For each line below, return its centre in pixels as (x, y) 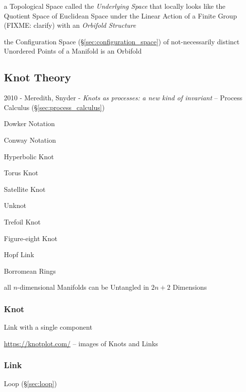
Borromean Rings (30, 271)
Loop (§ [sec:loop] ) (30, 383)
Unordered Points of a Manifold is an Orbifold (73, 51)
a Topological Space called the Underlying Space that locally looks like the (115, 6)
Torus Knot (21, 173)
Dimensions (190, 287)
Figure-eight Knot (31, 238)
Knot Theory (37, 77)
